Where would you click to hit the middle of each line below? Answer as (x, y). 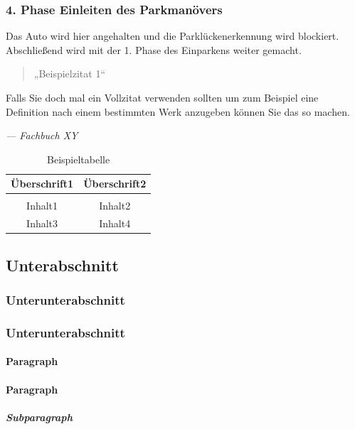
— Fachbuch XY (42, 135)
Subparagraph (39, 417)
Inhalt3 (42, 223)
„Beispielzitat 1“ (69, 74)
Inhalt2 (115, 206)
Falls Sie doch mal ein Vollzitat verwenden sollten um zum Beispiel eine (162, 97)
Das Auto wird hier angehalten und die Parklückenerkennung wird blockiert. (173, 36)
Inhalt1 (42, 206)
